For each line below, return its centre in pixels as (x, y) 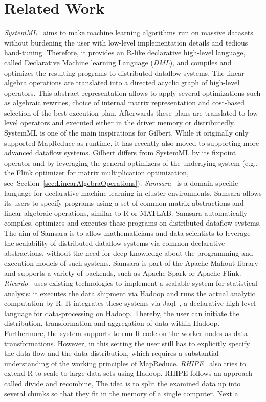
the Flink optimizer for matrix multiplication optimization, (96, 173)
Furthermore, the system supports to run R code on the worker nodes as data (126, 333)
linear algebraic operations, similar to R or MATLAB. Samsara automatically (126, 213)
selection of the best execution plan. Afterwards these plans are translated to (125, 112)
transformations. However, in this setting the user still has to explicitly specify (127, 343)
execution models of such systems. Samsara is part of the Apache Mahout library (131, 263)
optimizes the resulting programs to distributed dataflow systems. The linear (124, 72)
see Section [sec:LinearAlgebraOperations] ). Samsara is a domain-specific (121, 183)
